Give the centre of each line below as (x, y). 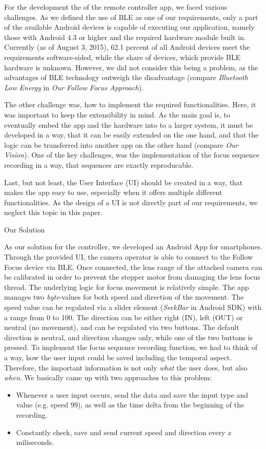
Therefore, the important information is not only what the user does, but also (126, 367)
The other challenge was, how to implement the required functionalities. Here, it (130, 104)
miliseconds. (35, 442)
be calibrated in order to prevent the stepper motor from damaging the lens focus (132, 277)
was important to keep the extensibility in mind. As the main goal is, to (117, 114)
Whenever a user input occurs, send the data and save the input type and (132, 394)
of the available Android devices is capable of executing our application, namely (129, 27)
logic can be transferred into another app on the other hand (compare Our (121, 144)
